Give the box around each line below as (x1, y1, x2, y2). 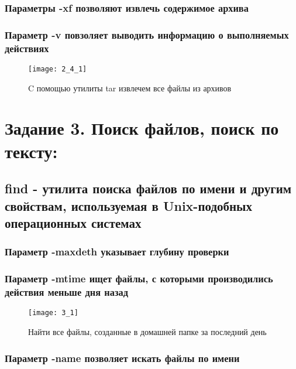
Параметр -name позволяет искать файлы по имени (5, 350, 240, 365)
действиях (5, 40, 49, 55)
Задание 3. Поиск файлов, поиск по (5, 116, 279, 140)
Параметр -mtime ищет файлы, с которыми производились (5, 271, 273, 286)
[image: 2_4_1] (28, 64, 87, 73)
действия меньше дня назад (5, 285, 128, 299)
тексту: (5, 139, 58, 163)
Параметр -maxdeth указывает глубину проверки (5, 244, 229, 259)
